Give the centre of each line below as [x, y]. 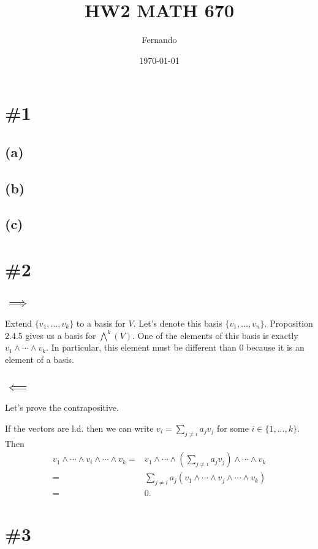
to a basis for [101, 323]
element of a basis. [40, 359]
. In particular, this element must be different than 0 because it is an [175, 347]
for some [233, 428]
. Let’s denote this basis [178, 323]
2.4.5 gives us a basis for [51, 335]
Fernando [159, 40]
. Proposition [289, 323]
